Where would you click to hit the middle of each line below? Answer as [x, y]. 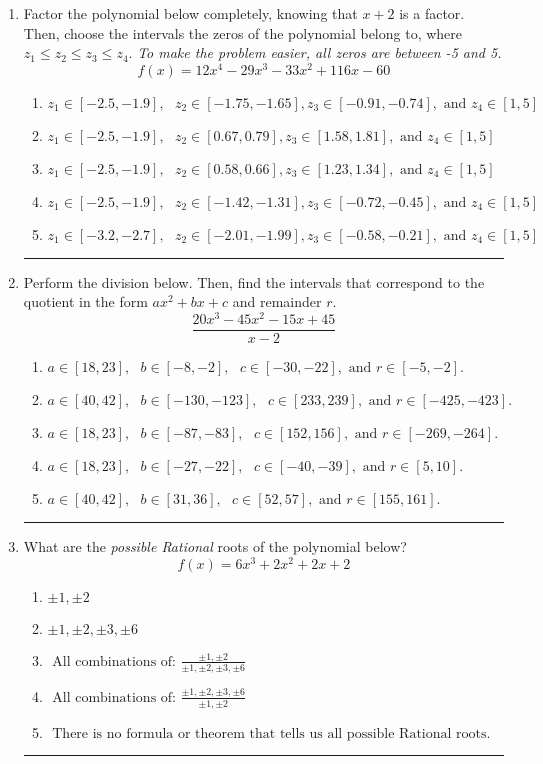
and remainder [277, 301]
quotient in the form [85, 301]
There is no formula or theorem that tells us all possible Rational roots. [271, 733]
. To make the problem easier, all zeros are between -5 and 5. [315, 52]
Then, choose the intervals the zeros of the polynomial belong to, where [243, 32]
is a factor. [432, 13]
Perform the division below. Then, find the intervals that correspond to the [254, 281]
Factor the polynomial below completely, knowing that [190, 13]
